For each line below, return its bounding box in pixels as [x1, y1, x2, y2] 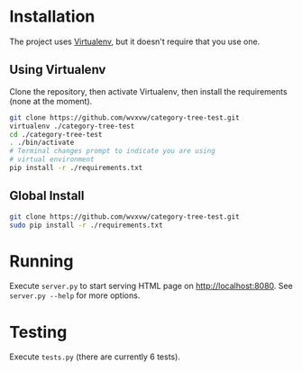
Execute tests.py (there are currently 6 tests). [9, 351, 180, 362]
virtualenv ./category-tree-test [9, 122, 135, 131]
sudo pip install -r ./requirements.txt [9, 221, 164, 230]
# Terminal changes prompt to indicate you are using [9, 147, 216, 156]
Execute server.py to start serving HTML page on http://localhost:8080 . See [9, 281, 293, 292]
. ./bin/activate [9, 138, 75, 148]
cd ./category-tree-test [9, 130, 103, 139]
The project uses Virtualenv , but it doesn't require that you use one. [9, 36, 261, 47]
